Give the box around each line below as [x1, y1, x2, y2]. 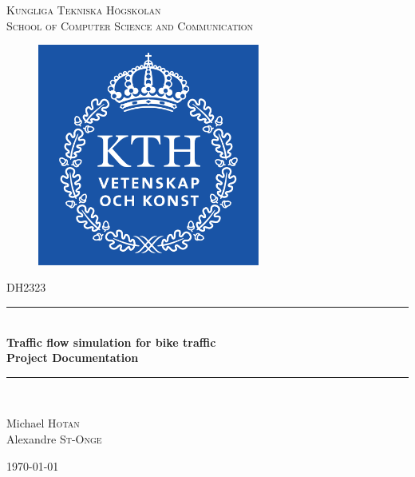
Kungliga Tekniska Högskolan [6, 2, 161, 18]
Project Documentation [6, 349, 139, 366]
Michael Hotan [6, 415, 80, 431]
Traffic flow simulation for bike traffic [6, 333, 216, 350]
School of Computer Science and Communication [6, 17, 254, 34]
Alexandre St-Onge [6, 430, 102, 447]
